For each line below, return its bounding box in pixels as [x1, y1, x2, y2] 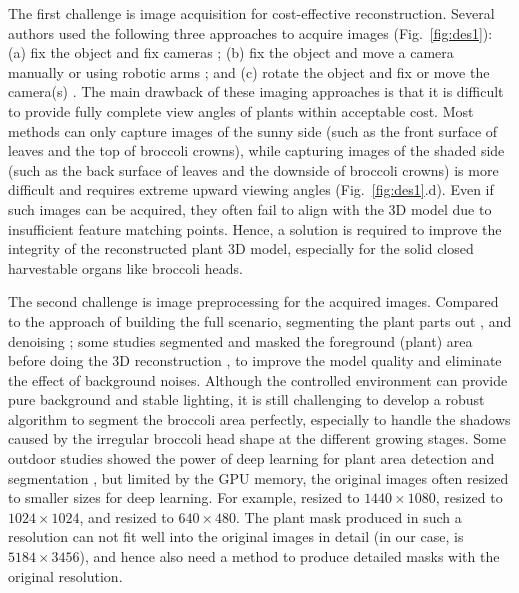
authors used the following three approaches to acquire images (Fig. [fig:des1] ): [8, 22, 493, 43]
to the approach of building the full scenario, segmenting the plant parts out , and [8, 310, 512, 331]
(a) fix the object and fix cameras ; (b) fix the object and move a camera [8, 42, 454, 63]
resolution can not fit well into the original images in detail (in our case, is [8, 526, 464, 547]
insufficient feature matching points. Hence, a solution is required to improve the [8, 218, 502, 239]
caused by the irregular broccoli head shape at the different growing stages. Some [8, 428, 506, 449]
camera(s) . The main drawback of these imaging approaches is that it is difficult [8, 81, 504, 102]
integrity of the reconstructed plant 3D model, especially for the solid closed [8, 238, 474, 259]
